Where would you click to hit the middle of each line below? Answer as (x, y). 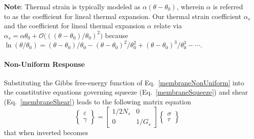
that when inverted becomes (46, 132)
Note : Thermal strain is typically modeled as (72, 6)
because (116, 35)
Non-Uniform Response (45, 64)
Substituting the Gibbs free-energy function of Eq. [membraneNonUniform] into (124, 82)
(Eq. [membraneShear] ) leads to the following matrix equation (98, 101)
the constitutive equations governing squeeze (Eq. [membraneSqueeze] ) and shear (126, 92)
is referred (228, 6)
